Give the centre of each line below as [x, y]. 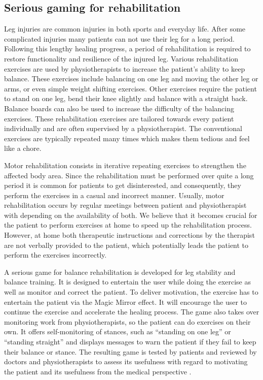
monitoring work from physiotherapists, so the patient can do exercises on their [127, 321]
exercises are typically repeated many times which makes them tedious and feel [127, 138]
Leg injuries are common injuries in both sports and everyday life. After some [125, 29]
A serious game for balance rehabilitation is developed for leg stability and [120, 272]
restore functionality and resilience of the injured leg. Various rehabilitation [121, 58]
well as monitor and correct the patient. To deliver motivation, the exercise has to [131, 292]
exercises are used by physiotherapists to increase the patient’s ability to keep [125, 68]
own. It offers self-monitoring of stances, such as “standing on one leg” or [118, 331]
